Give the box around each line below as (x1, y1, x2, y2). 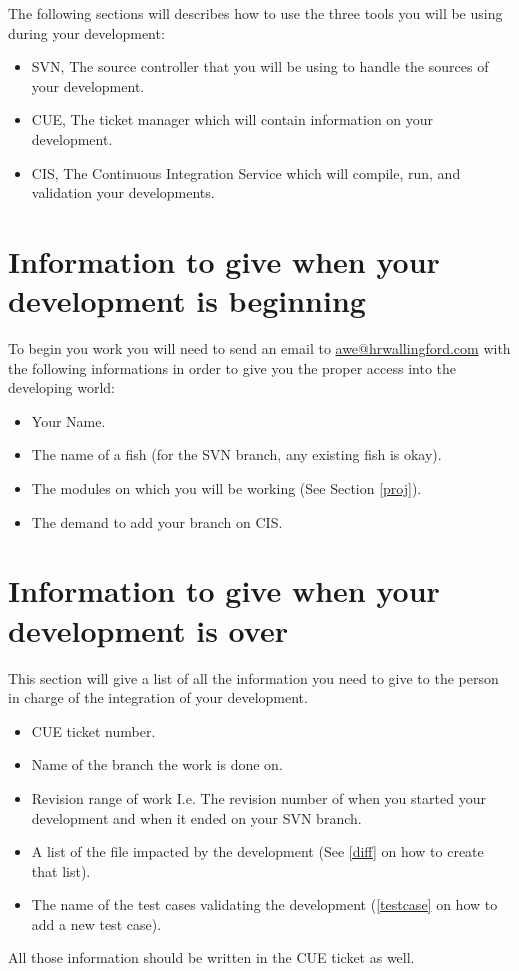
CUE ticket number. (31, 720, 156, 741)
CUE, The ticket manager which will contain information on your (31, 109, 434, 130)
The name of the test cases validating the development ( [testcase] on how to (31, 894, 498, 915)
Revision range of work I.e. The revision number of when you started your (31, 787, 486, 808)
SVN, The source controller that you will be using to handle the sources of (31, 56, 489, 77)
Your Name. (31, 410, 106, 431)
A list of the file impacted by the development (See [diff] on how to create (31, 841, 484, 862)
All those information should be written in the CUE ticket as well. (8, 947, 415, 968)
